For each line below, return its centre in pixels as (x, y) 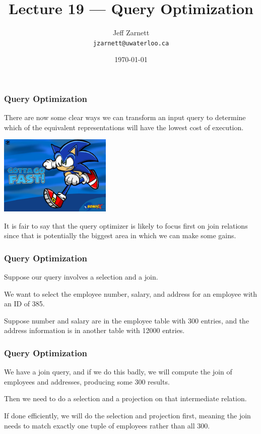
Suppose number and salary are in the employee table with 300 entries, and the (127, 320)
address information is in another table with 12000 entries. (94, 330)
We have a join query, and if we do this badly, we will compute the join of (118, 372)
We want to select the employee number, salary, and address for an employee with (131, 293)
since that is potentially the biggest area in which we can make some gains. (120, 235)
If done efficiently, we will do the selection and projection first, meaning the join (127, 415)
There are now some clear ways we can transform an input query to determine (125, 117)
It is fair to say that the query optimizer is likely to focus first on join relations (126, 225)
